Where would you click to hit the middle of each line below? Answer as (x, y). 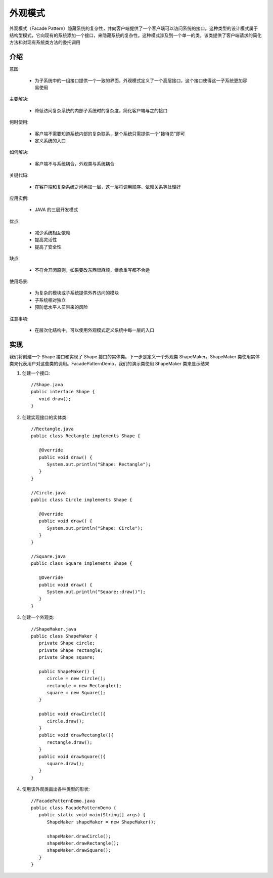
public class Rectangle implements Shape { (86, 436)
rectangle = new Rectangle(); (84, 685)
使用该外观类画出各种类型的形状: (56, 789)
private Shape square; (67, 657)
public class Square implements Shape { (82, 563)
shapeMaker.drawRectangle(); (83, 843)
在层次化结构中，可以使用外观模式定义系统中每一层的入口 (94, 330)
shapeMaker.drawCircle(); (79, 836)
